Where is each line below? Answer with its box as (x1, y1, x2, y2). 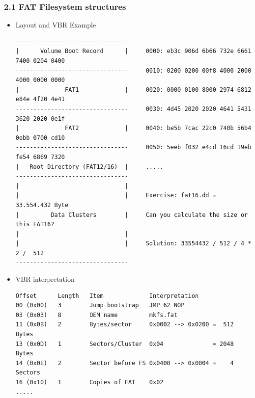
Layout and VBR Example (15, 20, 96, 30)
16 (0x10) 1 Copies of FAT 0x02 (15, 379, 164, 386)
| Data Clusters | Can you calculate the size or (15, 211, 248, 218)
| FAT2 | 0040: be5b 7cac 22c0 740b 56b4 (15, 125, 252, 132)
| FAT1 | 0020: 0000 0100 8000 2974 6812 (15, 86, 252, 93)
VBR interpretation (15, 274, 75, 284)
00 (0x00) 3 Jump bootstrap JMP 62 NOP (15, 302, 185, 309)
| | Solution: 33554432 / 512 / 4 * (15, 240, 252, 247)
